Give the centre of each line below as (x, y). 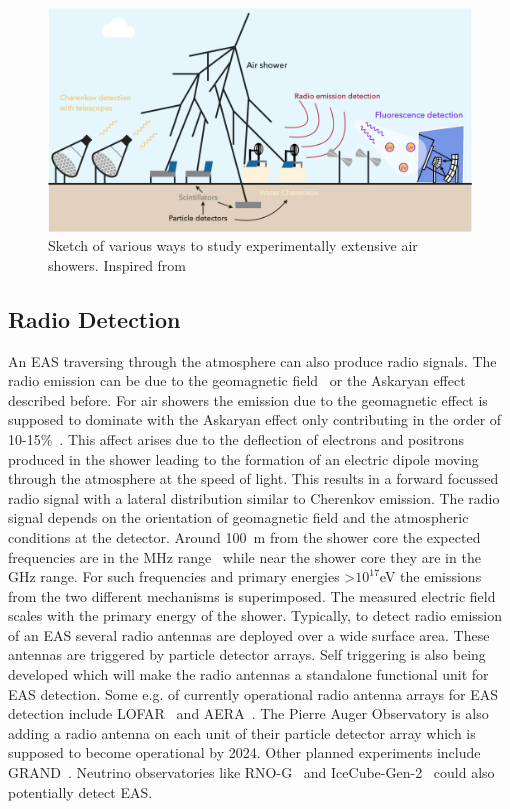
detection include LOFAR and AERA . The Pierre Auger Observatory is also (248, 713)
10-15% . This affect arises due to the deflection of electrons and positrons (236, 438)
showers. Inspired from (117, 264)
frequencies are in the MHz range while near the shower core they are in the (244, 556)
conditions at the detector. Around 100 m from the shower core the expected (244, 536)
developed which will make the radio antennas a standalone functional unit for (248, 674)
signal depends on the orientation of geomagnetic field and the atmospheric (238, 517)
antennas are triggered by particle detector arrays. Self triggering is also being (247, 654)
